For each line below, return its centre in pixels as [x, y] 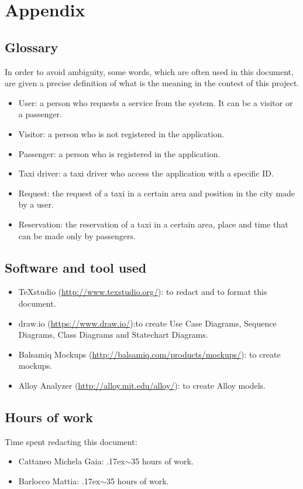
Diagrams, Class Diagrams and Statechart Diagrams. [113, 335]
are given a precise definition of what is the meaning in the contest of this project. [152, 83]
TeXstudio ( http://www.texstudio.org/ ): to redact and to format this [143, 292]
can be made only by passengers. [77, 235]
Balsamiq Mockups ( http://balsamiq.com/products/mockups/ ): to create [149, 354]
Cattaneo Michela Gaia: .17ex [72, 461]
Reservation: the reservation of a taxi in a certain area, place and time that [153, 224]
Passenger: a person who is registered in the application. [119, 153]
